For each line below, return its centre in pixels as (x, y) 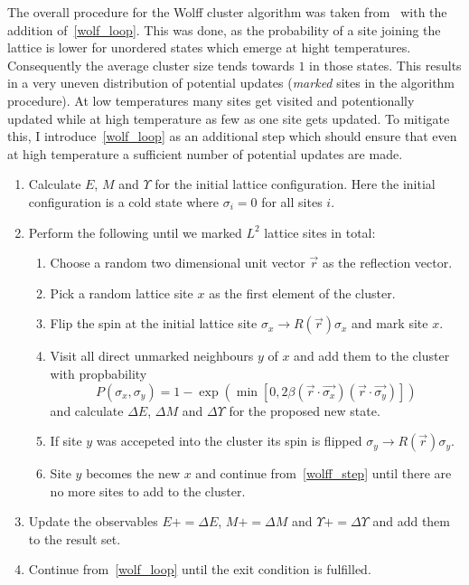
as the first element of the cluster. (302, 292)
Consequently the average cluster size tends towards (151, 65)
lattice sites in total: (320, 232)
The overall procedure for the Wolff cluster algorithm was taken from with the (227, 12)
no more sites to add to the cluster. (148, 491)
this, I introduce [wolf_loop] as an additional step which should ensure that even (232, 136)
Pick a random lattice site (122, 292)
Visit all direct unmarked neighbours (152, 356)
